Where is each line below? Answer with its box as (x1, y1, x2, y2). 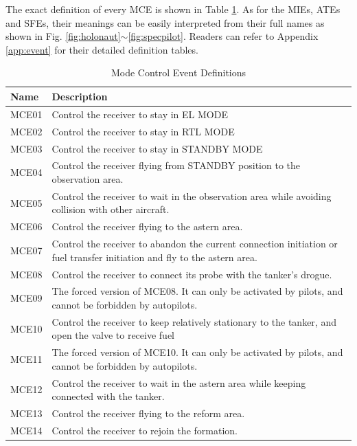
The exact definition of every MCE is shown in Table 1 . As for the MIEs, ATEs (5, 2, 341, 16)
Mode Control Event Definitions (111, 65, 246, 80)
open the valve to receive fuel (51, 328, 174, 342)
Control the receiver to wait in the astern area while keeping (51, 375, 306, 390)
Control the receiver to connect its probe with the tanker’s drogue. (51, 267, 332, 281)
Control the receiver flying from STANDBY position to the (51, 158, 301, 172)
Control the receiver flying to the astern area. (51, 219, 243, 234)
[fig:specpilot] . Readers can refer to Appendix (128, 29, 319, 43)
